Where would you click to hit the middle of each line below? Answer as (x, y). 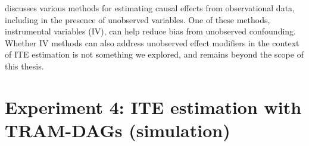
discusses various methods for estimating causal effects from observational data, (150, 8)
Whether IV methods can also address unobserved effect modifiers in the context (152, 42)
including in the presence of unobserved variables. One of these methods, (138, 19)
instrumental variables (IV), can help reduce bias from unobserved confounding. (150, 31)
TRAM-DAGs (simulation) (118, 130)
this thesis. (24, 66)
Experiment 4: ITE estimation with (153, 107)
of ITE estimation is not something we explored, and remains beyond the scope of (154, 54)
